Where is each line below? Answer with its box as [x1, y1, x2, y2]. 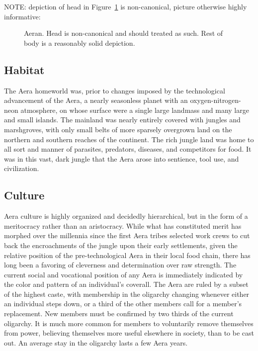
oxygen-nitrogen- [190, 95, 241, 105]
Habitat [4, 62, 45, 77]
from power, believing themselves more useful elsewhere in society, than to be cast [4, 328, 255, 338]
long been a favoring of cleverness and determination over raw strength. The [4, 260, 237, 270]
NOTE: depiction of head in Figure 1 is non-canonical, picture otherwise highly [4, 1, 247, 11]
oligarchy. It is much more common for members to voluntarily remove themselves [4, 318, 254, 328]
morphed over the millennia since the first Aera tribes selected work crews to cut [4, 230, 250, 241]
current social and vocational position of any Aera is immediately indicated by [4, 269, 243, 279]
